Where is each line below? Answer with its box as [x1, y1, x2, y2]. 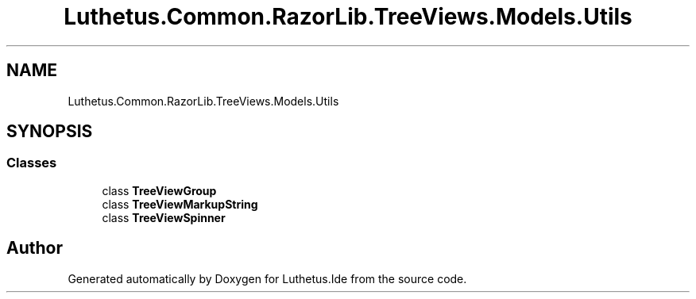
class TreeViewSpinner [102, 210, 226, 224]
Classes [6, 155, 57, 171]
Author [6, 238, 63, 259]
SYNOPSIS [6, 121, 93, 142]
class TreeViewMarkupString [102, 197, 258, 211]
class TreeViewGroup [102, 183, 217, 197]
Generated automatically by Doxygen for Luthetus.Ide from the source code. [68, 271, 467, 286]
